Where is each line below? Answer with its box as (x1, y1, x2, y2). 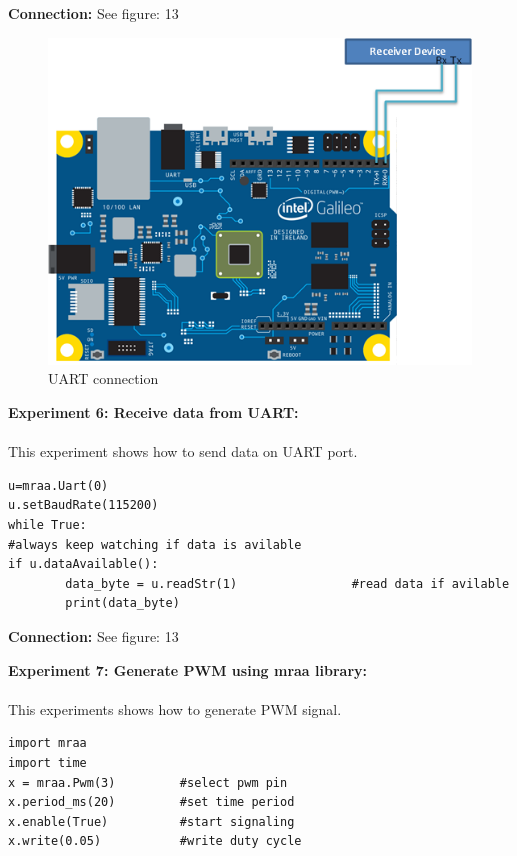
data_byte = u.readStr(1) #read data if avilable (65, 576, 510, 591)
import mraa (8, 736, 87, 751)
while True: (8, 518, 87, 533)
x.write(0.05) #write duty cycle (8, 834, 302, 849)
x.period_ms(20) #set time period (8, 795, 295, 810)
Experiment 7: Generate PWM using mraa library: (8, 659, 367, 680)
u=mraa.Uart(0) (8, 478, 109, 493)
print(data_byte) (65, 596, 180, 611)
